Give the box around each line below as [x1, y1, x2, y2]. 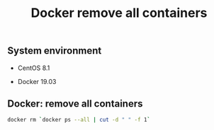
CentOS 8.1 [17, 64, 50, 72]
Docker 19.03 [17, 77, 57, 85]
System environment [7, 45, 102, 57]
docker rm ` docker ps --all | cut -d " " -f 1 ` [7, 117, 151, 124]
